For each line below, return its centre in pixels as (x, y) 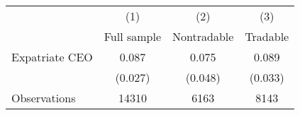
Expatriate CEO (52, 57)
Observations (44, 98)
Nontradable (203, 36)
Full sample (133, 36)
